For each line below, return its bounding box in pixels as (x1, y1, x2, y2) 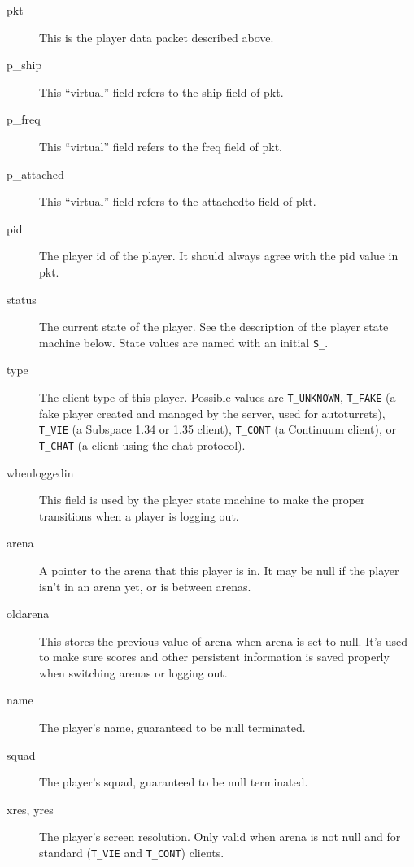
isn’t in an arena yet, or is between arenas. (39, 577, 251, 595)
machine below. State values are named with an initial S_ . (39, 333, 329, 351)
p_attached (7, 165, 64, 182)
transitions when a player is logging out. (39, 507, 239, 524)
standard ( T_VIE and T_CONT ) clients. (39, 844, 224, 861)
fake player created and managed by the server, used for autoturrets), (39, 404, 386, 421)
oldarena (7, 605, 50, 622)
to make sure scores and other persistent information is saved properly (39, 648, 390, 665)
